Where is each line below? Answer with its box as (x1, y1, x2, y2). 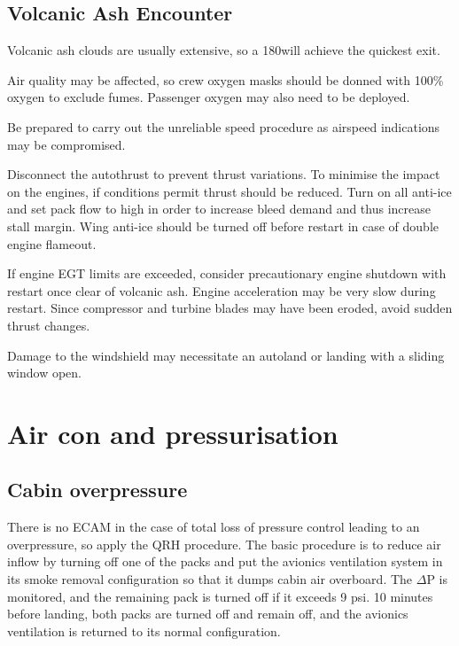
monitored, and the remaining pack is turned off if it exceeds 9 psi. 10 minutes (7, 587, 433, 605)
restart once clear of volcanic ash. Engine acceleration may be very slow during (7, 281, 436, 300)
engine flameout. (7, 234, 97, 253)
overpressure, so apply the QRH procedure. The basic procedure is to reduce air (7, 534, 441, 553)
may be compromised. (7, 135, 126, 153)
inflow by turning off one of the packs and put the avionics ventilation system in (7, 552, 443, 571)
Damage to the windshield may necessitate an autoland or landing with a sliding (7, 346, 445, 364)
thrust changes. (7, 315, 90, 334)
